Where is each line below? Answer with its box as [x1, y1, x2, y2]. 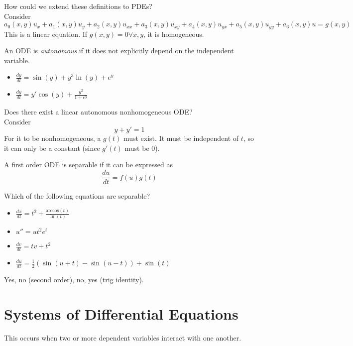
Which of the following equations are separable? [4, 191, 150, 201]
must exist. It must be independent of [123, 133, 239, 143]
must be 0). [124, 142, 160, 153]
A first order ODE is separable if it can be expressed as [4, 159, 173, 170]
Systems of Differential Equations [4, 303, 238, 324]
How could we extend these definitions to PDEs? [4, 1, 152, 11]
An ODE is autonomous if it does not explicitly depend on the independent [4, 45, 234, 56]
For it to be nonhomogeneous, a [4, 133, 101, 143]
